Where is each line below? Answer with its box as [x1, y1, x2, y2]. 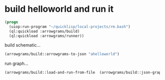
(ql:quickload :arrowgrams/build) [9, 28, 80, 34]
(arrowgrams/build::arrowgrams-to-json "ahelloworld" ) [4, 52, 120, 57]
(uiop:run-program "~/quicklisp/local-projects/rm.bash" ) [9, 24, 131, 29]
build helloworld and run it [4, 3, 114, 15]
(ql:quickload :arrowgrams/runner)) [9, 33, 84, 38]
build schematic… [4, 42, 41, 48]
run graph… [4, 60, 29, 67]
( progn [4, 20, 18, 25]
